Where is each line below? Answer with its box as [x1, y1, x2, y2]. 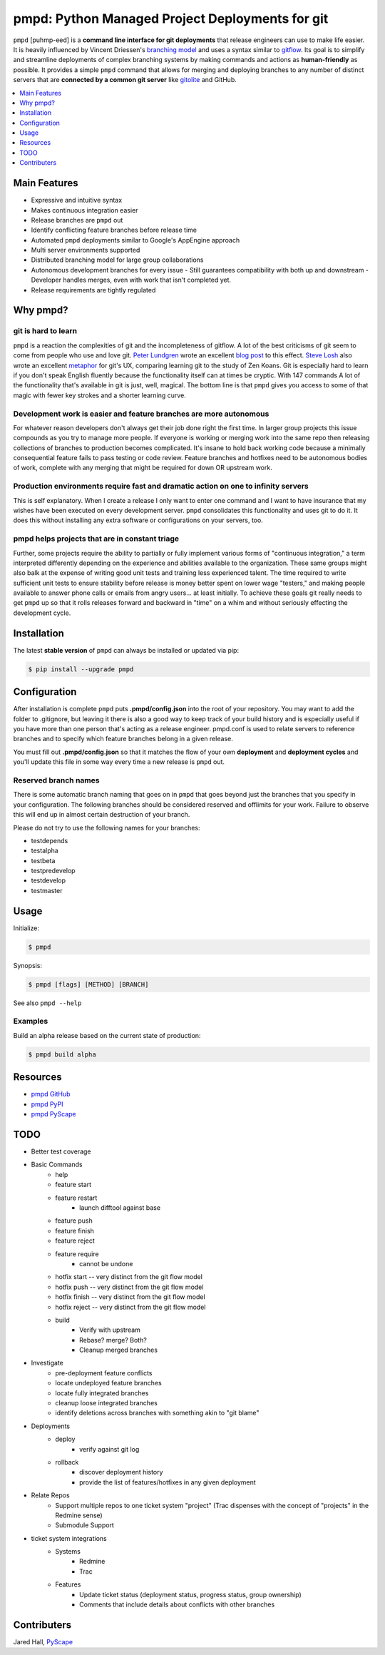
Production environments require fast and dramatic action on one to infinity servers [13, 482, 309, 492]
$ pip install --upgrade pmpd [28, 665, 134, 673]
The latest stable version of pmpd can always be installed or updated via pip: [13, 646, 239, 654]
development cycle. [13, 608, 71, 617]
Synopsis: [13, 961, 43, 969]
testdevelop [31, 876, 66, 885]
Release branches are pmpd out [31, 215, 123, 224]
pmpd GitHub [31, 1090, 71, 1099]
